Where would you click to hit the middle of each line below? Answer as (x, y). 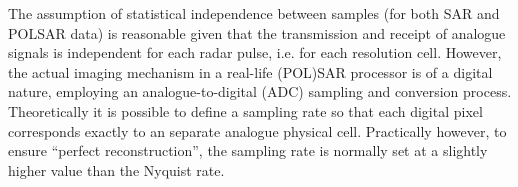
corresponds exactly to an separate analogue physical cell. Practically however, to (257, 130)
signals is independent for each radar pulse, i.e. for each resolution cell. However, (255, 52)
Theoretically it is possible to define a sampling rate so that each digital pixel (245, 110)
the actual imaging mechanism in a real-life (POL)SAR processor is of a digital (250, 71)
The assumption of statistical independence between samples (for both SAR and (254, 13)
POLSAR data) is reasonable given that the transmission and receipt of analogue (257, 32)
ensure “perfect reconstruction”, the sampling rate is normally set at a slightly (248, 150)
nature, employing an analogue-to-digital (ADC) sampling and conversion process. (260, 91)
